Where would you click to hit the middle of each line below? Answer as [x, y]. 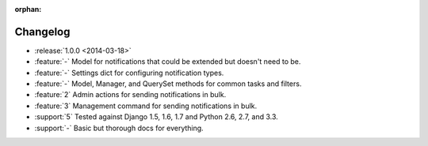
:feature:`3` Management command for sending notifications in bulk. [146, 106]
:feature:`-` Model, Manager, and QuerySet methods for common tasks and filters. [168, 84]
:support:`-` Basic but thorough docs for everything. [119, 128]
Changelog [42, 32]
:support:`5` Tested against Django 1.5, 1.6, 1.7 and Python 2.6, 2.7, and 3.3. [157, 117]
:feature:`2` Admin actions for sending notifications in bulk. [130, 95]
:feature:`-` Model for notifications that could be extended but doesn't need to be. [168, 62]
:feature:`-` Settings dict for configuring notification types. [129, 73]
